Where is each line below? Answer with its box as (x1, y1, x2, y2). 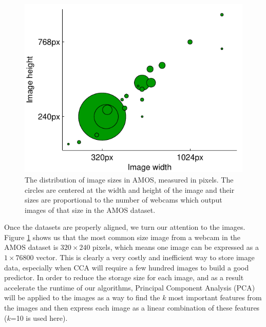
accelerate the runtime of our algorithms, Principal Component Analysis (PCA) (4, 282, 255, 293)
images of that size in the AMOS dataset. (25, 204, 156, 215)
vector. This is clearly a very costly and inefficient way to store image (36, 252, 255, 263)
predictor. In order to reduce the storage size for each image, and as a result (4, 272, 244, 283)
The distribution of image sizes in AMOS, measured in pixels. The (25, 174, 234, 185)
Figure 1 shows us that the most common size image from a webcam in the (4, 231, 240, 242)
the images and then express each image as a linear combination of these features (4, 302, 260, 313)
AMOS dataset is (4, 242, 59, 252)
